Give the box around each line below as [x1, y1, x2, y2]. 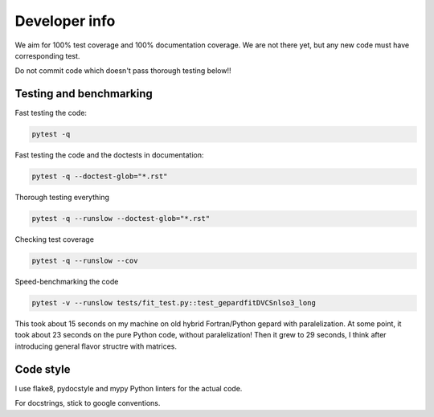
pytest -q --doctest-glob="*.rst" [31, 172, 168, 181]
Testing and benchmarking [14, 87, 153, 100]
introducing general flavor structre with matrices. [14, 341, 177, 351]
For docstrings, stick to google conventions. [14, 399, 161, 408]
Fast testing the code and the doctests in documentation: [14, 150, 204, 160]
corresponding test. [14, 51, 80, 60]
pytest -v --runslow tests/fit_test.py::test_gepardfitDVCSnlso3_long [31, 298, 317, 308]
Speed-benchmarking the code [14, 277, 119, 287]
